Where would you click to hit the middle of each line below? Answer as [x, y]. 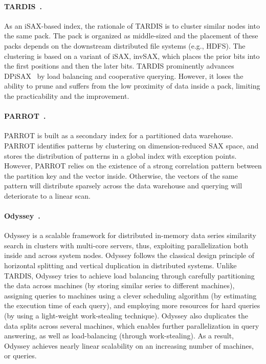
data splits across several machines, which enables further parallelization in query [132, 325]
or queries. [20, 356]
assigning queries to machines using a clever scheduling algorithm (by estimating [130, 295]
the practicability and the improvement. [67, 95]
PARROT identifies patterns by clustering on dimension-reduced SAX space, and [131, 145]
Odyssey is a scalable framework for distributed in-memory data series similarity [130, 235]
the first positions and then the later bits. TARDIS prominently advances [119, 66]
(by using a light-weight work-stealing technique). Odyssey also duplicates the [126, 316]
